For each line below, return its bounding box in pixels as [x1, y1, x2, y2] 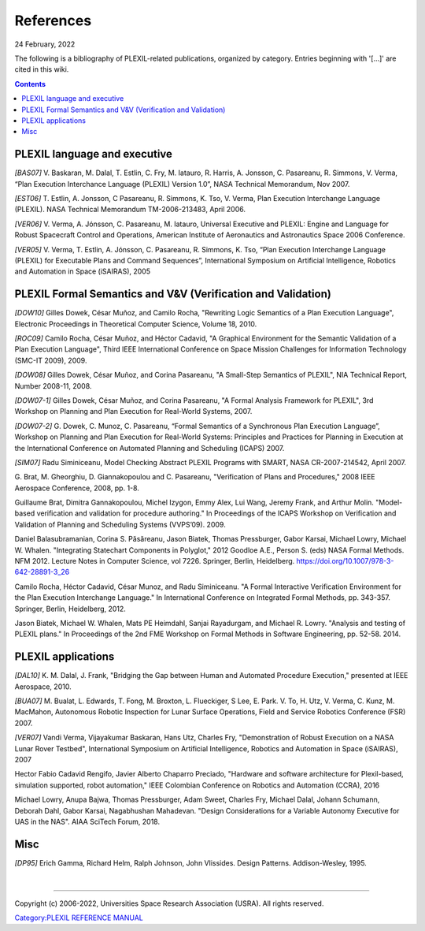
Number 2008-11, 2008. [14, 381, 92, 390]
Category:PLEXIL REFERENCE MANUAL [14, 913, 143, 922]
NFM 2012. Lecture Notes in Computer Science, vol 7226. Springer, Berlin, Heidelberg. [14, 557, 295, 566]
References [14, 12, 92, 29]
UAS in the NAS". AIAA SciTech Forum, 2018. [14, 817, 161, 826]
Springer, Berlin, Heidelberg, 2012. [14, 604, 126, 613]
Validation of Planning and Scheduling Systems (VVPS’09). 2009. [14, 519, 226, 529]
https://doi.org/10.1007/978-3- [296, 557, 394, 566]
